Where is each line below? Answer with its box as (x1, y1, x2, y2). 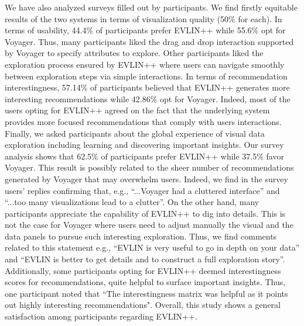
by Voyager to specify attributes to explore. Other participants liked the (5, 47, 264, 59)
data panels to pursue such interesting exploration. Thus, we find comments (5, 230, 277, 242)
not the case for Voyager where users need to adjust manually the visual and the (5, 219, 293, 231)
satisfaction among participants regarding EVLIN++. (5, 310, 197, 322)
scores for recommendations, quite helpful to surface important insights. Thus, (5, 276, 286, 288)
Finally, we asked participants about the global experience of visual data (5, 127, 265, 139)
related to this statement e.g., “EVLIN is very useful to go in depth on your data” (5, 241, 300, 254)
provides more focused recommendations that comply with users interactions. (5, 115, 282, 127)
